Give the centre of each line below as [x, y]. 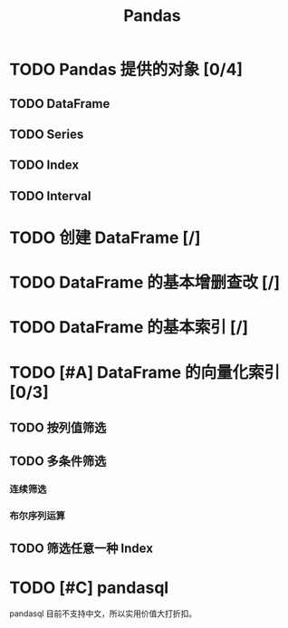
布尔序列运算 [38, 516]
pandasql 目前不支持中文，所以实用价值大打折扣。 [103, 614]
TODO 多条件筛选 [58, 462]
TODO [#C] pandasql [89, 588]
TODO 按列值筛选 [58, 427]
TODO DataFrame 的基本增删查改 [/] [145, 283]
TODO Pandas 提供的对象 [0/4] [126, 70]
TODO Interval [50, 196]
